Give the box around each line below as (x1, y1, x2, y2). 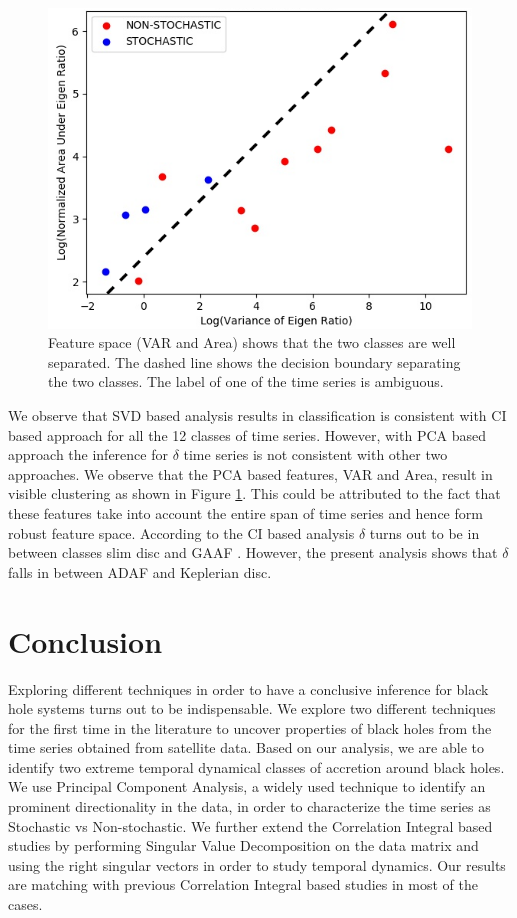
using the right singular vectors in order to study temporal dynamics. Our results (8, 854, 506, 875)
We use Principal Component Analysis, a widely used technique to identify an (8, 776, 486, 797)
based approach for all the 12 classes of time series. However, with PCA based (8, 424, 486, 445)
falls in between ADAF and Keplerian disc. (8, 561, 272, 582)
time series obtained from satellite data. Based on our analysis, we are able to (8, 737, 484, 758)
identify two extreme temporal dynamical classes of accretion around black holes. (8, 756, 505, 777)
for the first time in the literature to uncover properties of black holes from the (8, 717, 492, 738)
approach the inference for (8, 444, 168, 465)
